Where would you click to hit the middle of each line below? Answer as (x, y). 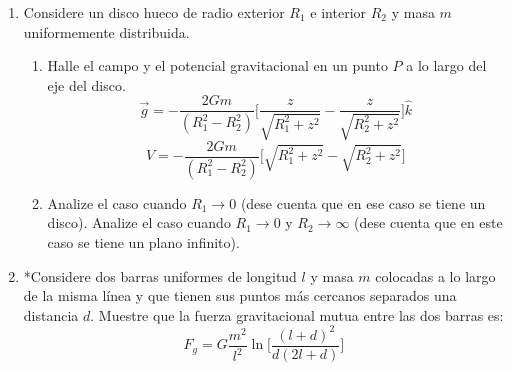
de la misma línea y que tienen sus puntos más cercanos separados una (240, 295)
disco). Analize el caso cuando (139, 222)
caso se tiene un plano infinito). (143, 241)
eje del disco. (86, 84)
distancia (51, 314)
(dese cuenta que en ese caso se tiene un (363, 202)
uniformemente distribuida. (106, 31)
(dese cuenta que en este (428, 222)
